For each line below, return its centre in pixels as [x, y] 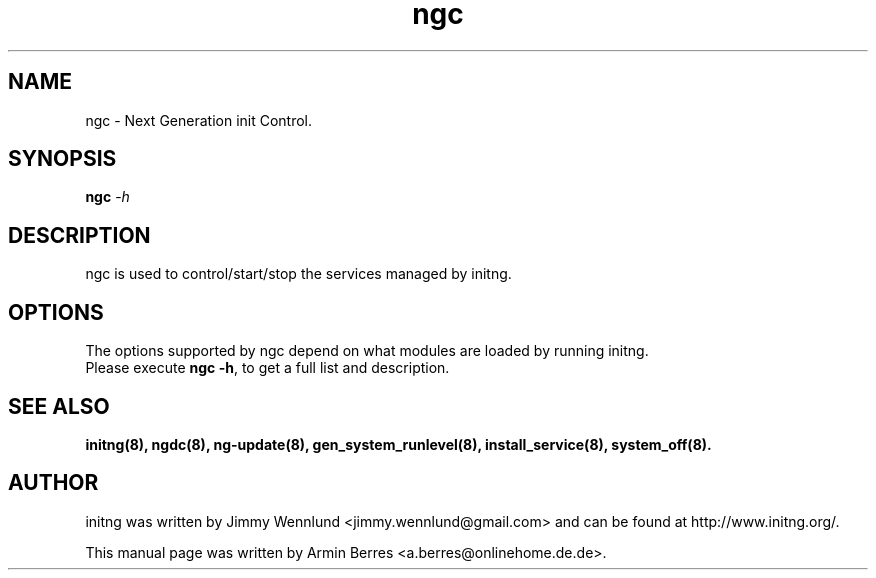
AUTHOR [53, 483]
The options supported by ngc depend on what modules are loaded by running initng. [367, 351]
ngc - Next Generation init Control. [199, 120]
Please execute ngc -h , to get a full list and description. [267, 368]
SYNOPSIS [62, 159]
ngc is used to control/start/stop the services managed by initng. [298, 274]
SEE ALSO [59, 406]
